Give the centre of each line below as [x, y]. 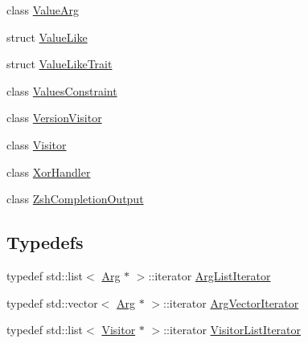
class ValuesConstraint [62, 90]
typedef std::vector [52, 302]
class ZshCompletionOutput [75, 199]
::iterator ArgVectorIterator [231, 302]
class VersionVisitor [54, 118]
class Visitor [37, 144]
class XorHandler [49, 171]
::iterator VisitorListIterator [232, 330]
